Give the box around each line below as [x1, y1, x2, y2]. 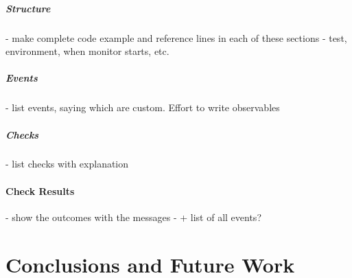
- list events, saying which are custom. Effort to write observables [5, 100, 280, 115]
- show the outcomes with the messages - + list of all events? [5, 209, 261, 224]
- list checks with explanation [5, 157, 129, 171]
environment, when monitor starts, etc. [5, 44, 169, 58]
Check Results [5, 183, 75, 198]
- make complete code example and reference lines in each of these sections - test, [5, 30, 347, 45]
